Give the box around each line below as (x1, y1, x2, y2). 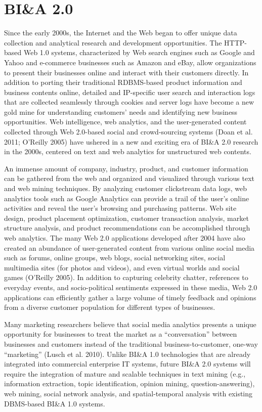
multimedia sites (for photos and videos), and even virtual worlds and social (4, 262, 240, 272)
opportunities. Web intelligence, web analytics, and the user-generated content (4, 116, 247, 127)
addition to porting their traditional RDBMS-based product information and (4, 77, 242, 87)
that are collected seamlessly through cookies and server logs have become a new (4, 97, 254, 107)
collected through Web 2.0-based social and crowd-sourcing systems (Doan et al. (4, 126, 253, 137)
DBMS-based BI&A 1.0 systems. (4, 398, 105, 408)
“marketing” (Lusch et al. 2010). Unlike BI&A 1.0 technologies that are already (4, 348, 251, 359)
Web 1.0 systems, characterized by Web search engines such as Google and (23, 47, 255, 58)
